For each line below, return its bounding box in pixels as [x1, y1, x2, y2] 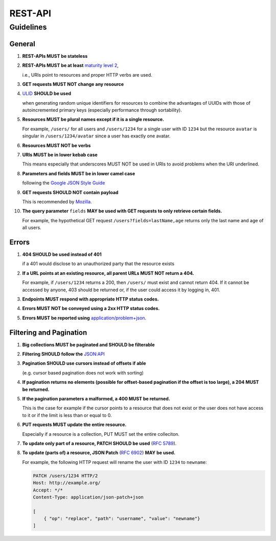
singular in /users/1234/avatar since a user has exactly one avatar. [22, 133, 171, 139]
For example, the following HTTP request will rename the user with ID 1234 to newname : [22, 459, 207, 465]
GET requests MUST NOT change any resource [22, 81, 124, 87]
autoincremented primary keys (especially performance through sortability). [22, 107, 182, 113]
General [9, 39, 36, 48]
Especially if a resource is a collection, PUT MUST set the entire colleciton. [22, 431, 180, 437]
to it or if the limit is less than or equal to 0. [22, 412, 112, 418]
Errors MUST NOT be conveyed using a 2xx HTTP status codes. [22, 305, 160, 312]
